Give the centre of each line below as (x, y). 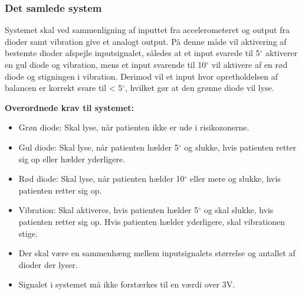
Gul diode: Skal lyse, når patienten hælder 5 (99, 147)
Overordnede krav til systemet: (70, 107)
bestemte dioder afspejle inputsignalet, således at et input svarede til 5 (132, 53)
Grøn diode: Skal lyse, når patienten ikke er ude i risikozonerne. (134, 127)
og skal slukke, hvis (239, 210)
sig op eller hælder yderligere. (72, 159)
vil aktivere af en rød (250, 64)
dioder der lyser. (48, 264)
